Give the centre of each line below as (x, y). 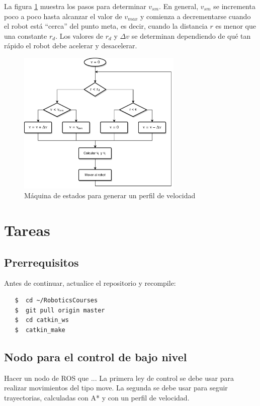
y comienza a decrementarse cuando (195, 16)
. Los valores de (79, 35)
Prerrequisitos (41, 262)
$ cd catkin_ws (42, 320)
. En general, (179, 6)
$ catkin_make (40, 330)
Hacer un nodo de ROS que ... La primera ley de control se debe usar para (119, 378)
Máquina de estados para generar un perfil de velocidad (110, 195)
